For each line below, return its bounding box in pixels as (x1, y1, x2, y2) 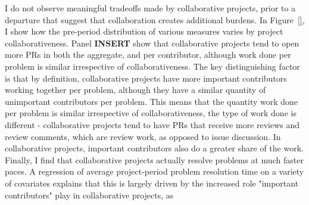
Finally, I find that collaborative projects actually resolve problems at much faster (5, 153, 304, 166)
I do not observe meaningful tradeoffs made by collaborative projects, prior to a (5, 2, 296, 14)
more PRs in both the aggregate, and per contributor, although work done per (5, 48, 291, 61)
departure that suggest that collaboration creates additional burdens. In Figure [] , (5, 13, 305, 26)
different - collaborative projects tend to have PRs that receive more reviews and (5, 118, 300, 131)
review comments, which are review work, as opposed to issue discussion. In (5, 130, 281, 142)
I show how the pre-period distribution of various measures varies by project (5, 25, 283, 38)
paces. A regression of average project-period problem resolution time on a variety (5, 165, 304, 178)
